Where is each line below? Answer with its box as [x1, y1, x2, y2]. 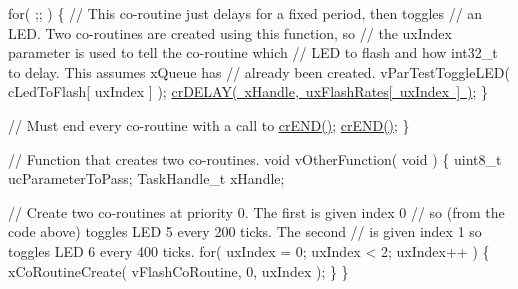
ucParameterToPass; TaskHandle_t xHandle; [8, 168, 285, 189]
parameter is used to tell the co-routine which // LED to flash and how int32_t [8, 42, 498, 63]
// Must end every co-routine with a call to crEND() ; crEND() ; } [8, 114, 410, 135]
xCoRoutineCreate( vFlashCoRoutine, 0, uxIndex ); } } [8, 260, 349, 281]
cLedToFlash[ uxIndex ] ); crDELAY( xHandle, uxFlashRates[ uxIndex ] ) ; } [8, 81, 489, 102]
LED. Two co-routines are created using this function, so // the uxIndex [8, 22, 452, 43]
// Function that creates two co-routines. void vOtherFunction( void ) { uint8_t [8, 148, 502, 169]
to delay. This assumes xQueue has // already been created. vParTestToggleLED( [8, 61, 510, 82]
